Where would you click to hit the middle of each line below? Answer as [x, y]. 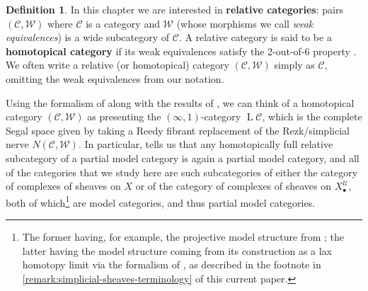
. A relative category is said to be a [255, 37]
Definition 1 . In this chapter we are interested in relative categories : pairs [174, 9]
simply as [294, 65]
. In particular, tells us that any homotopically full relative [206, 144]
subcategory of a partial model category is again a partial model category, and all [183, 158]
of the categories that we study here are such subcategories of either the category [182, 172]
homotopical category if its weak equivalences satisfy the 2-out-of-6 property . [181, 51]
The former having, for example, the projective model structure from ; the [183, 236]
